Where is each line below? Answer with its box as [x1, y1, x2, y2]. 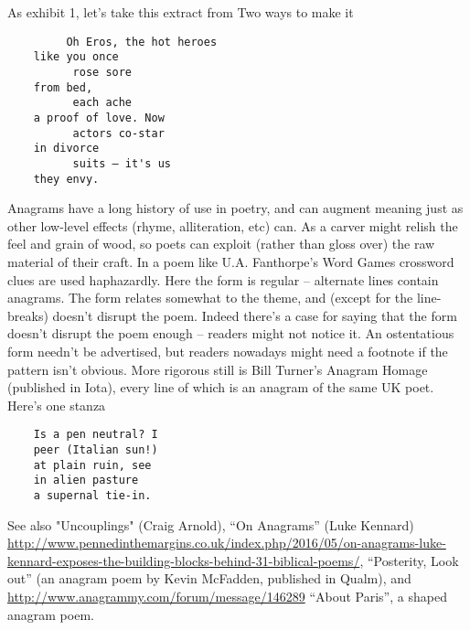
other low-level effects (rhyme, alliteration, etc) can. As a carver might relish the [7, 216, 458, 235]
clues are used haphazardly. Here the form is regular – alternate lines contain [7, 270, 439, 289]
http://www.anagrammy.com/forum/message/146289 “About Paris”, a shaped [7, 586, 447, 605]
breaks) [7, 305, 48, 325]
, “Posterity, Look [359, 550, 459, 570]
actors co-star [72, 126, 165, 140]
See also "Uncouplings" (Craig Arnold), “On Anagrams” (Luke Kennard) [7, 515, 414, 534]
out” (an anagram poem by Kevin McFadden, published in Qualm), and [7, 569, 411, 588]
